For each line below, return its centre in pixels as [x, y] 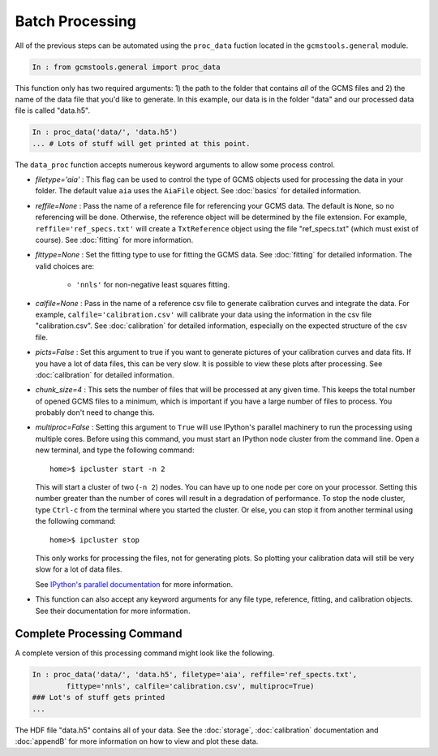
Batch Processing [76, 21]
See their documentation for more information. [113, 611]
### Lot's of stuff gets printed [99, 698]
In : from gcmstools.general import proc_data [126, 67]
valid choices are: [65, 266]
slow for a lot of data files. [79, 569]
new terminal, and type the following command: [115, 450]
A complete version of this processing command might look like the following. [145, 653]
